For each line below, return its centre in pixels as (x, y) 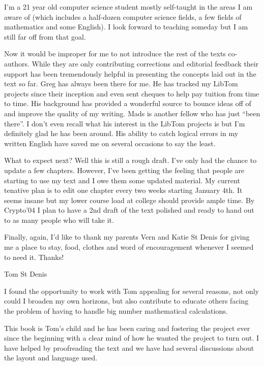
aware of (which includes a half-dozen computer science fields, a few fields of (123, 16)
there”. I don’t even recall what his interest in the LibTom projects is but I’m (125, 123)
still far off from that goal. (45, 36)
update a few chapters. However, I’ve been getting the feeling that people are (124, 170)
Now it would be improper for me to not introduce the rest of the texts (115, 54)
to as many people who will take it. (59, 220)
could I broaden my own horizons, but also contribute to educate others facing (126, 301)
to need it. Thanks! (34, 257)
